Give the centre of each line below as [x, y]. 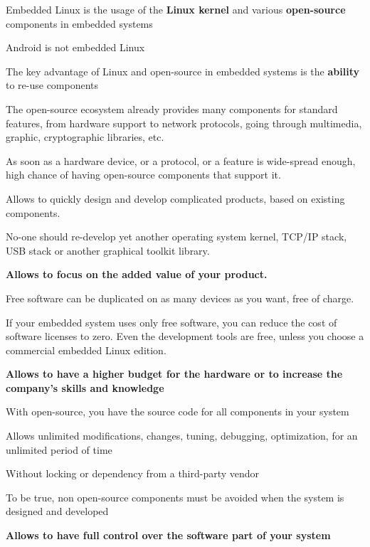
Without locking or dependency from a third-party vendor [133, 473]
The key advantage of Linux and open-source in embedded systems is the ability [183, 71]
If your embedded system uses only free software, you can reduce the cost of [171, 322]
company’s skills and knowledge [85, 387]
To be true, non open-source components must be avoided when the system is [175, 497]
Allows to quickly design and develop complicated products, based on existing [175, 198]
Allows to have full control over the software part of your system [168, 535]
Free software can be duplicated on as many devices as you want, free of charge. [180, 298]
